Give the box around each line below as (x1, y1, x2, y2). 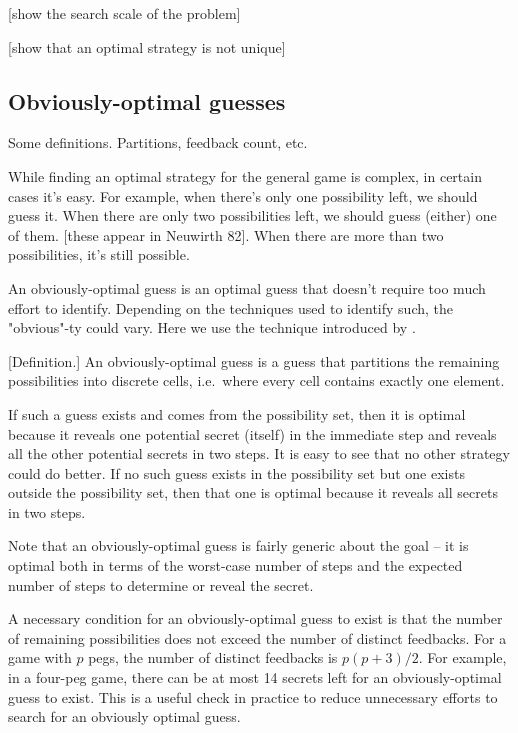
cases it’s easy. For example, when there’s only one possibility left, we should (8, 185, 478, 206)
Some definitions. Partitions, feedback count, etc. (8, 132, 308, 153)
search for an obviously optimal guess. (8, 706, 241, 727)
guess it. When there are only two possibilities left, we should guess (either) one (8, 205, 497, 226)
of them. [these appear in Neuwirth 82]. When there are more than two (8, 224, 444, 245)
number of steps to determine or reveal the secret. (8, 574, 314, 595)
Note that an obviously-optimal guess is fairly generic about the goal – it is (8, 535, 469, 556)
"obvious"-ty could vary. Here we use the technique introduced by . (8, 317, 416, 338)
